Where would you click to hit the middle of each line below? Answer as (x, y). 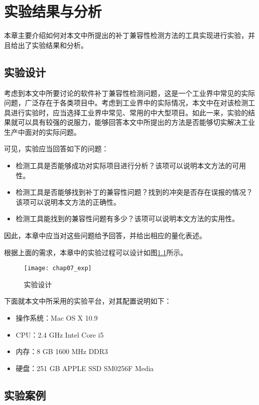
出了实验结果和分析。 (53, 45)
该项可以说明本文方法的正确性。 (68, 202)
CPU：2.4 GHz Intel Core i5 (60, 334)
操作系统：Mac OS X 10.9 (57, 318)
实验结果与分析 (53, 11)
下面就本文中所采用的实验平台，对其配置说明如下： (88, 301)
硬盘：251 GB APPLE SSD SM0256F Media (85, 368)
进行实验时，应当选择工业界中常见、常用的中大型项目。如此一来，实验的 (129, 112)
